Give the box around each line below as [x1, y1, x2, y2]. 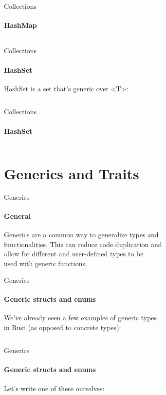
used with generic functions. [4, 258, 87, 269]
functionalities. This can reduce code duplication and [4, 239, 162, 249]
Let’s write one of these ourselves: [4, 383, 105, 393]
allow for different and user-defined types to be [4, 249, 144, 259]
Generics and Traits [4, 163, 139, 183]
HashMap [4, 20, 37, 30]
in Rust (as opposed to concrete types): [4, 322, 121, 332]
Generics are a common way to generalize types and [4, 229, 159, 240]
